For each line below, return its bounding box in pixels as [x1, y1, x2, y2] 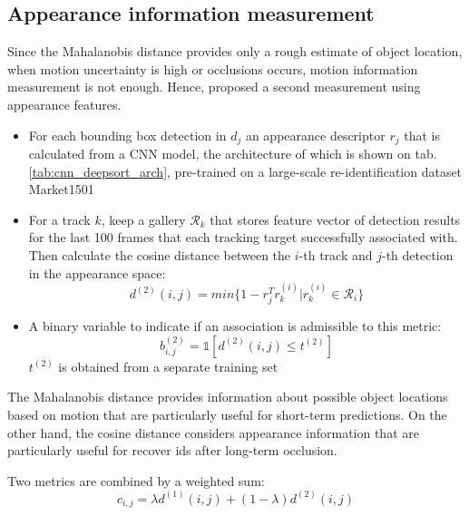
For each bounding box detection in [28, 125, 227, 144]
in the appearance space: [28, 263, 166, 282]
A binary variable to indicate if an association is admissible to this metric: [28, 316, 442, 335]
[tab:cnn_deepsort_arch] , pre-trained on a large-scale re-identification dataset [28, 161, 463, 180]
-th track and [298, 246, 373, 264]
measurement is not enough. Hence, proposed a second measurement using [7, 77, 421, 96]
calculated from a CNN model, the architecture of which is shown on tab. [28, 144, 437, 163]
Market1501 [28, 180, 94, 199]
